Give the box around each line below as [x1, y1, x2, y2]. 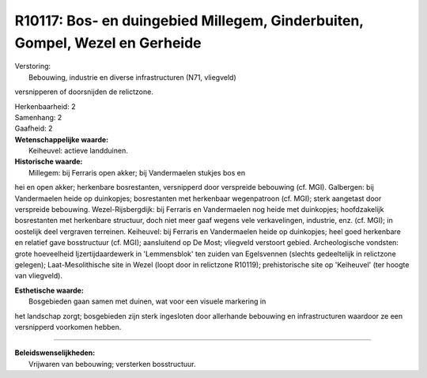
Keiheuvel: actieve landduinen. [28, 146, 128, 156]
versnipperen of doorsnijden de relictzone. [14, 87, 153, 96]
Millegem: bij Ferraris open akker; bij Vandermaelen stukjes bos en [28, 168, 245, 177]
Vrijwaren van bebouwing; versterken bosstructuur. [28, 359, 196, 369]
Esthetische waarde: [14, 285, 85, 295]
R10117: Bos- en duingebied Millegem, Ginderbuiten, [14, 12, 364, 29]
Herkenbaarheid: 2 [14, 101, 76, 111]
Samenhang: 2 [14, 112, 62, 122]
